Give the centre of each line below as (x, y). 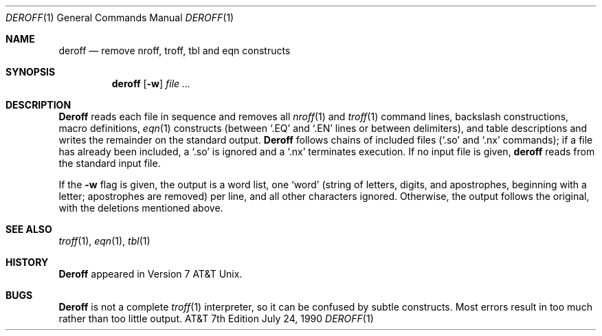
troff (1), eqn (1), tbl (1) (104, 241)
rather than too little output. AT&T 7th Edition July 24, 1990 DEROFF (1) (216, 318)
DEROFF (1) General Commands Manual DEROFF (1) (120, 18)
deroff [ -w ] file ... (151, 83)
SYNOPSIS (31, 72)
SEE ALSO (29, 229)
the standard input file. (110, 163)
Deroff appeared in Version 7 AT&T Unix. (150, 274)
